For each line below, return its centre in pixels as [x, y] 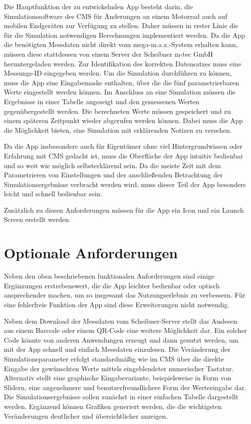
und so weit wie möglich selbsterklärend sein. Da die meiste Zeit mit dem [112, 165]
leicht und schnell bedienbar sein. [53, 194]
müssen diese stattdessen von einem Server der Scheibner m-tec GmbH [109, 54]
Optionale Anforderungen [91, 253]
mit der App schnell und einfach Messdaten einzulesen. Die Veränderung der [117, 349]
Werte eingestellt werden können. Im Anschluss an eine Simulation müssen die [120, 92]
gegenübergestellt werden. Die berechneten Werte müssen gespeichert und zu [118, 111]
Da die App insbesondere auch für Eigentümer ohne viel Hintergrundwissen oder [123, 146]
